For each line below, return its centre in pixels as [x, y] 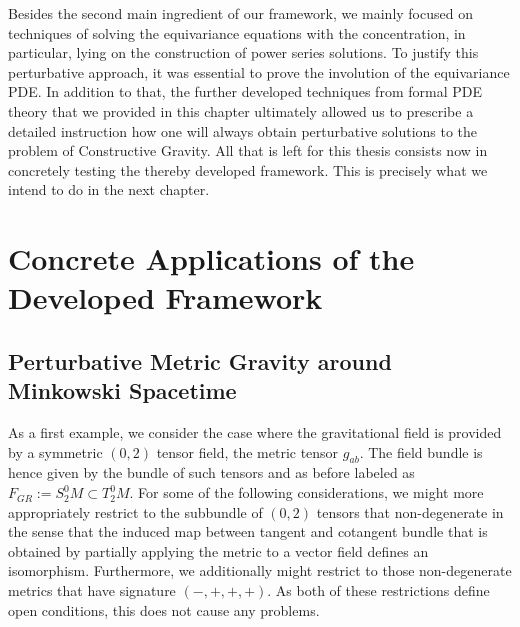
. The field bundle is [421, 451]
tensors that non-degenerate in [410, 511]
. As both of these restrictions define [378, 590]
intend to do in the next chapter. [109, 189]
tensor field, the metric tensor [247, 451]
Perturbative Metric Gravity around [200, 360]
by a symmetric [55, 451]
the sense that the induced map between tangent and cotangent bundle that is [248, 531]
